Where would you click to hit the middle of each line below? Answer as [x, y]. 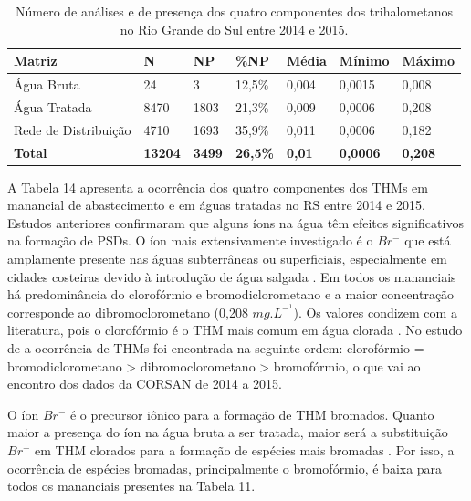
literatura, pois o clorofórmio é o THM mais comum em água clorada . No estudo [235, 330]
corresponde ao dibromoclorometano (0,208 [128, 312]
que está [428, 240]
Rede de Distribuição [73, 129]
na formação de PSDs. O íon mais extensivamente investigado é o [190, 240]
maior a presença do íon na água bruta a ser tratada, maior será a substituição [228, 432]
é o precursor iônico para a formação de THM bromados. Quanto [252, 414]
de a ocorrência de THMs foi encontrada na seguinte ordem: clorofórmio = [216, 348]
